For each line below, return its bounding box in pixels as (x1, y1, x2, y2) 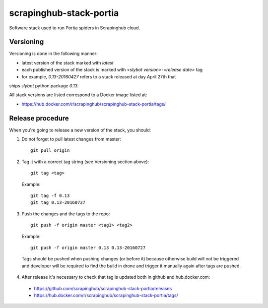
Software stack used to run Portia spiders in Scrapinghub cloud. (9, 25, 140, 31)
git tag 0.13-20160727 (30, 200, 86, 205)
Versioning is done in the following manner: (9, 51, 98, 57)
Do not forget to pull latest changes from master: (21, 136, 121, 142)
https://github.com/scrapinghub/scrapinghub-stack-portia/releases (34, 285, 172, 291)
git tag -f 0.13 (30, 193, 70, 198)
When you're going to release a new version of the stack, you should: (9, 127, 151, 133)
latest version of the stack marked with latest (21, 60, 114, 65)
